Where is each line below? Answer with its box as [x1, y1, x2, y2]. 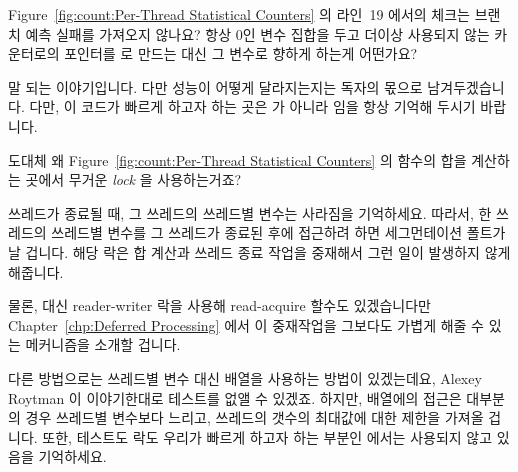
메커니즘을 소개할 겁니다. [25, 334, 181, 355]
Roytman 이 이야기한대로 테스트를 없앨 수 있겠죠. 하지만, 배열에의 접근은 [8, 387, 462, 408]
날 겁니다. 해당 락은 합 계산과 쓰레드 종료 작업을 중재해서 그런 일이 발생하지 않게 [8, 241, 511, 262]
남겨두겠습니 [427, 76, 505, 97]
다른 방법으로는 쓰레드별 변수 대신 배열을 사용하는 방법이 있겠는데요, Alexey [8, 367, 482, 388]
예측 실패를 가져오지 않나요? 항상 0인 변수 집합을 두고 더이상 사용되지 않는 [25, 23, 490, 44]
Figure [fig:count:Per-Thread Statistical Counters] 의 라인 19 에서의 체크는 [8, 4, 470, 24]
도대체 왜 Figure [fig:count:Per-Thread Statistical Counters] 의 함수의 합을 [8, 149, 467, 170]
